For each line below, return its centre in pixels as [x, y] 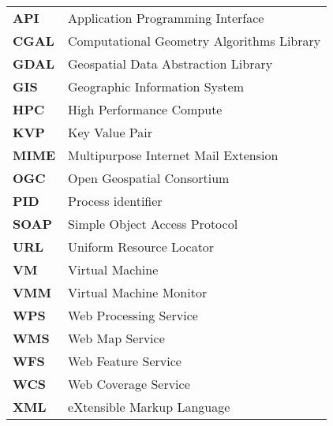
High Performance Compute [145, 109]
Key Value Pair [110, 132]
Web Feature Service [125, 361]
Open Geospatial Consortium [149, 178]
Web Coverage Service [129, 384]
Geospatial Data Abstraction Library [170, 64]
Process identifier [115, 201]
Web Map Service [116, 338]
